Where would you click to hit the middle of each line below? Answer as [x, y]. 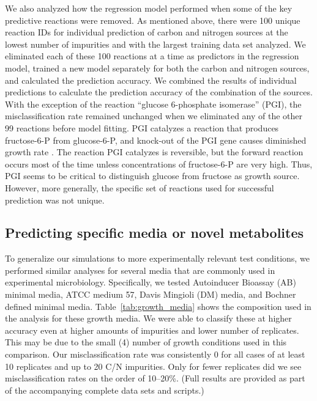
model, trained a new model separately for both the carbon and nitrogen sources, [157, 68]
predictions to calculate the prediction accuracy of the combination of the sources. [159, 92]
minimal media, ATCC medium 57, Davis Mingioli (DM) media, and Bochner [151, 294]
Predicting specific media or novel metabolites [155, 233]
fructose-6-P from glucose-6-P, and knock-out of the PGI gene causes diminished [156, 140]
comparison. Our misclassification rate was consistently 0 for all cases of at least [155, 354]
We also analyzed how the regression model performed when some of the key [149, 8]
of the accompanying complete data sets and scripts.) [105, 390]
